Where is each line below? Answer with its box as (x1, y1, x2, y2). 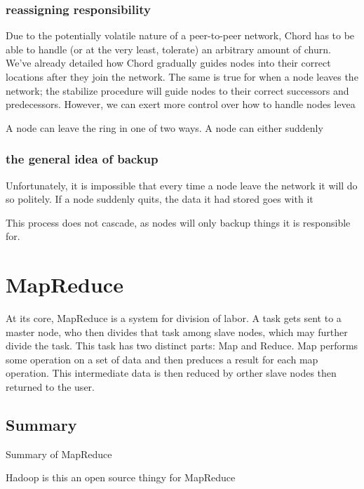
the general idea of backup (6, 150, 159, 168)
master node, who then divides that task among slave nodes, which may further (6, 324, 348, 339)
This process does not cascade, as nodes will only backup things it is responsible (6, 215, 351, 229)
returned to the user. (6, 380, 95, 394)
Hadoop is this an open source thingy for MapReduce (6, 470, 236, 485)
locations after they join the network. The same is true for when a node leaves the (6, 69, 358, 83)
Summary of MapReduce (6, 446, 112, 461)
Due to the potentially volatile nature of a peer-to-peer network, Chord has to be (6, 28, 355, 43)
